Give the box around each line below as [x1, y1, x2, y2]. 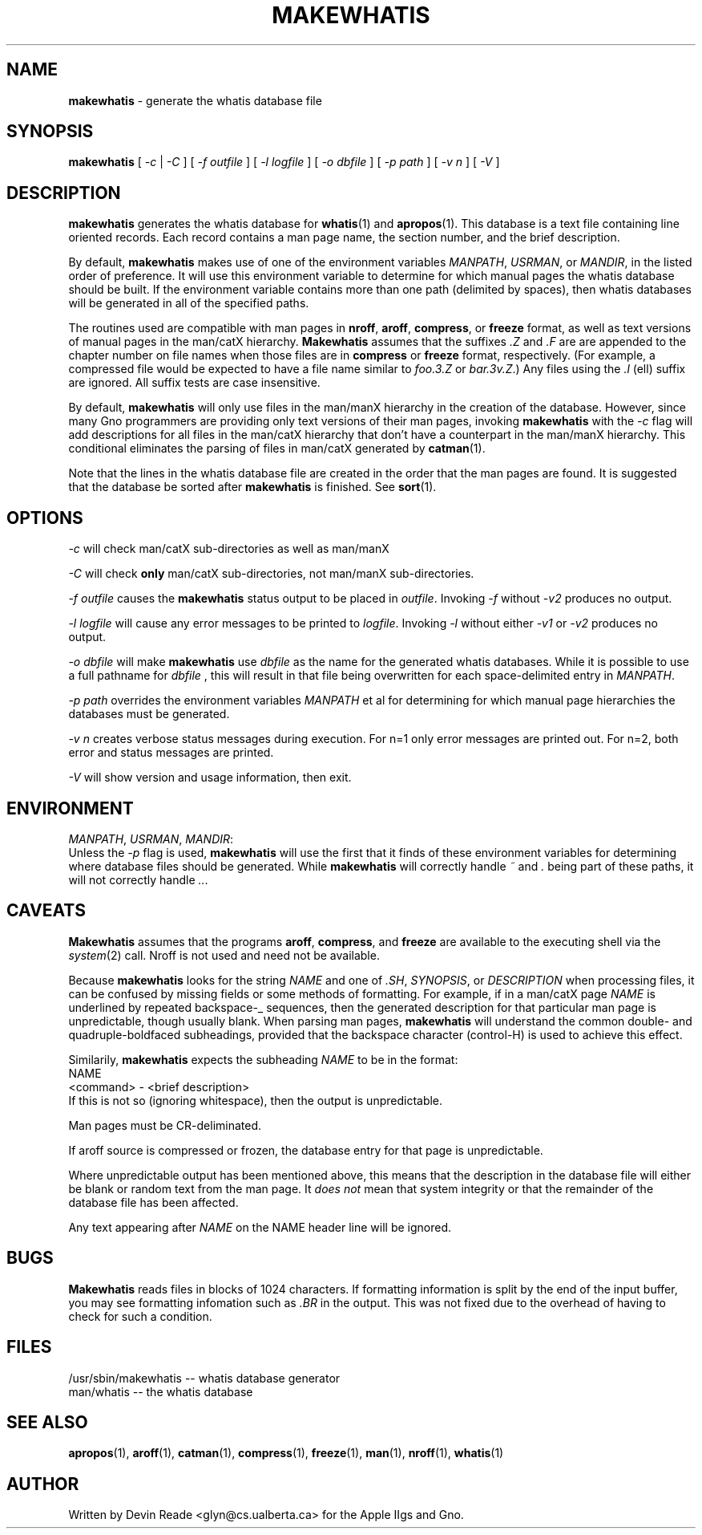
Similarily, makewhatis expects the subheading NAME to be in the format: [68, 1052, 458, 1066]
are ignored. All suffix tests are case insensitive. [68, 376, 321, 390]
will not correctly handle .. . [68, 872, 208, 887]
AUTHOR [6, 1473, 79, 1494]
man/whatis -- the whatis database [68, 1384, 253, 1399]
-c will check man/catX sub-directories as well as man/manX [68, 542, 389, 556]
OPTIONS [6, 507, 83, 528]
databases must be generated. [68, 707, 230, 721]
